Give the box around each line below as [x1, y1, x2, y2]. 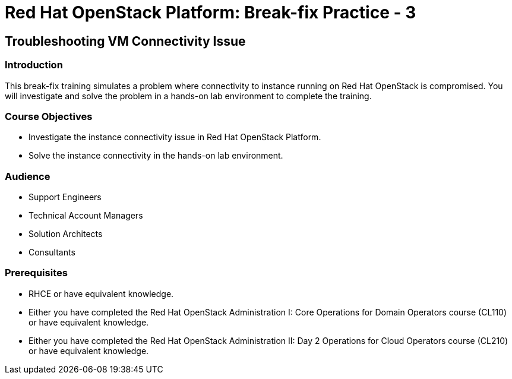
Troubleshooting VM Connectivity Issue [5, 33, 246, 49]
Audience [5, 170, 50, 182]
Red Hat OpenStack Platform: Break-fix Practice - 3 [5, 2, 416, 23]
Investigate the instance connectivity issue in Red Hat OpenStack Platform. [29, 132, 321, 143]
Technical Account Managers [29, 210, 143, 221]
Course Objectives [5, 110, 93, 122]
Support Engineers [29, 192, 102, 203]
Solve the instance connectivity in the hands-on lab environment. [29, 150, 283, 161]
